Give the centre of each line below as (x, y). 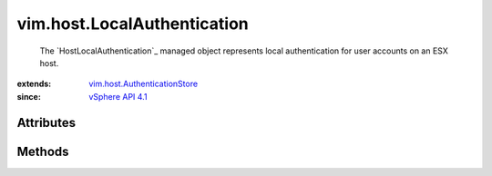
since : (29, 96)
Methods (43, 151)
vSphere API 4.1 (118, 96)
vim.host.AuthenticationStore (143, 84)
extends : (34, 84)
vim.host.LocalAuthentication (133, 24)
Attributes (46, 122)
